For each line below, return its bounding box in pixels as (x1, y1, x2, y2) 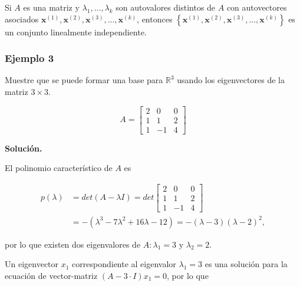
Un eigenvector (5, 258, 59, 270)
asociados (5, 12, 39, 25)
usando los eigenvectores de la (177, 74, 285, 86)
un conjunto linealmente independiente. (5, 25, 147, 38)
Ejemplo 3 (5, 51, 54, 65)
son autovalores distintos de (116, 1, 216, 13)
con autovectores (226, 1, 287, 13)
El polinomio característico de (5, 162, 113, 174)
